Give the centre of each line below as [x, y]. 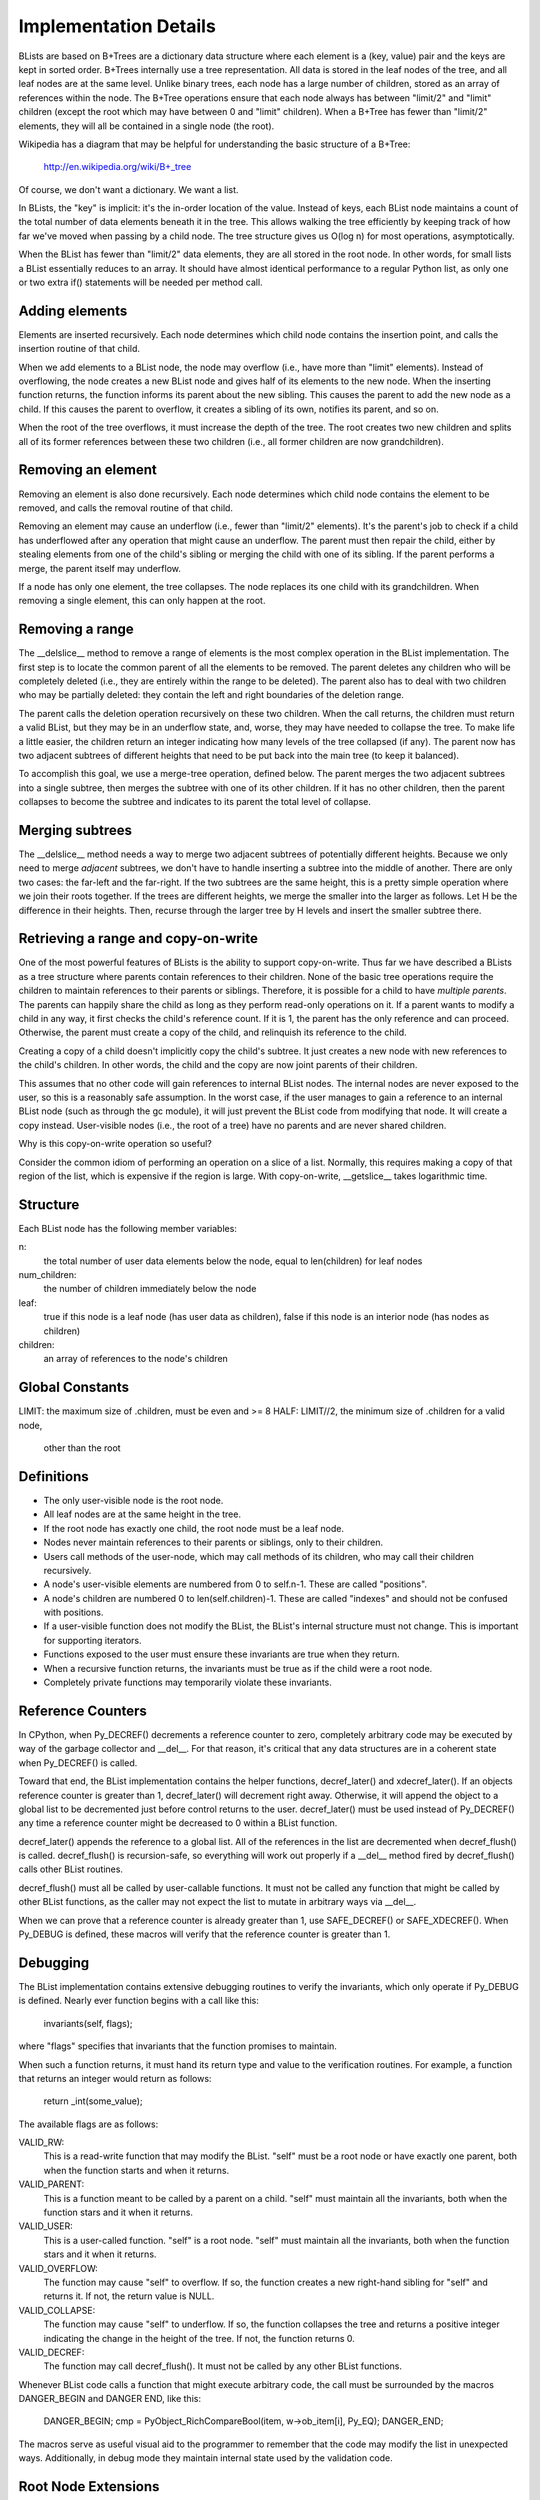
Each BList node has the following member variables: [127, 1228]
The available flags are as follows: [88, 2124]
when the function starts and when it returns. [136, 2170]
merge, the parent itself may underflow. [100, 568]
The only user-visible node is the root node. [133, 1500]
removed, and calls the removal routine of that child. [126, 507]
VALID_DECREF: [51, 2352]
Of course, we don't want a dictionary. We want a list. [128, 189]
